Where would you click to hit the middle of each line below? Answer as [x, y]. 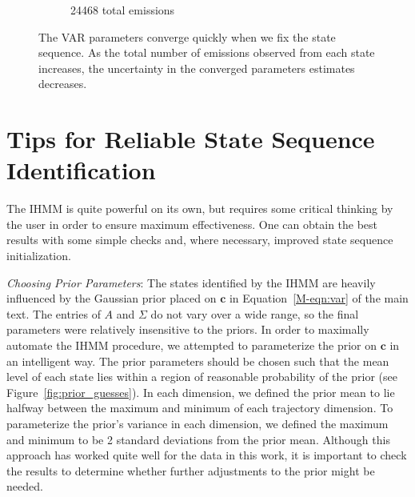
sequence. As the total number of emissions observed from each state [207, 52]
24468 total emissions [123, 10]
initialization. [39, 256]
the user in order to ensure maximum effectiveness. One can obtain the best [192, 224]
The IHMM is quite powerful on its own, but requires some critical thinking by [200, 208]
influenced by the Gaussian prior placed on [112, 298]
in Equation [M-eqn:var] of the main [319, 298]
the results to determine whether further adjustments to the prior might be [191, 470]
